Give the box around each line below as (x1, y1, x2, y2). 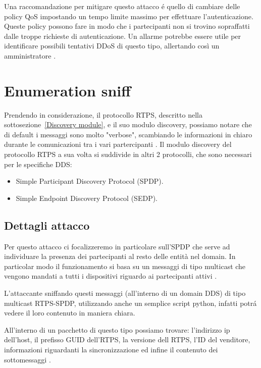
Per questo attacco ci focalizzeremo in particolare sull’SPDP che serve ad (4, 241, 230, 251)
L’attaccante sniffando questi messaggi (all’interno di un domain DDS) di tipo (4, 288, 246, 298)
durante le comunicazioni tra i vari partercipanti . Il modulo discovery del (4, 139, 232, 149)
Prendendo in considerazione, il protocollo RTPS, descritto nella (4, 109, 202, 120)
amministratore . (4, 50, 56, 61)
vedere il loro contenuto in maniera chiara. (4, 307, 135, 318)
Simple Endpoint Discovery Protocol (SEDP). (16, 192, 158, 203)
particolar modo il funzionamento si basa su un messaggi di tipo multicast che (4, 260, 246, 271)
